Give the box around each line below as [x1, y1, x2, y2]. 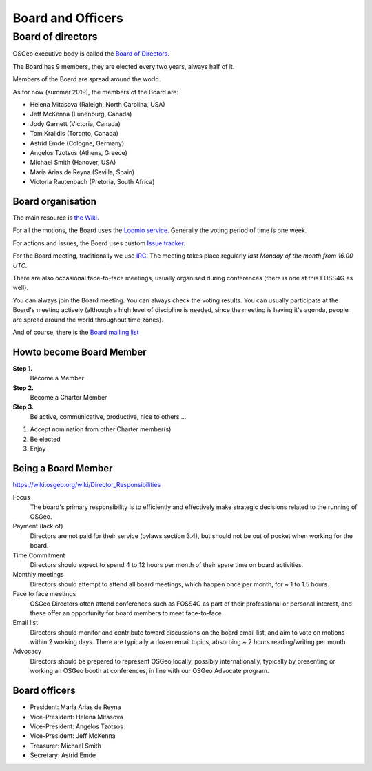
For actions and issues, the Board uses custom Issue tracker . [12, 238, 186, 247]
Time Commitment [12, 551, 65, 559]
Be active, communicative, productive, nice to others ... [30, 412, 187, 420]
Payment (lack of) [12, 522, 63, 531]
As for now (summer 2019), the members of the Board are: [12, 88, 179, 96]
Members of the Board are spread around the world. [12, 75, 161, 83]
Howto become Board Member [12, 346, 147, 358]
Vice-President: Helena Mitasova [30, 712, 124, 721]
